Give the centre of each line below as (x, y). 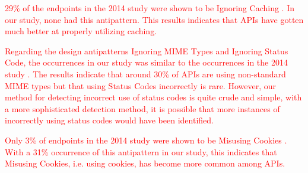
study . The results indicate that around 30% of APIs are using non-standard (145, 74)
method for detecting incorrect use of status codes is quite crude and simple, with (153, 97)
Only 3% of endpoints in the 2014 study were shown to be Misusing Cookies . (146, 140)
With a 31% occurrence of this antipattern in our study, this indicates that (141, 151)
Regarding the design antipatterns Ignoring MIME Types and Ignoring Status (147, 50)
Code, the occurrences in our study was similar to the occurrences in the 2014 (146, 62)
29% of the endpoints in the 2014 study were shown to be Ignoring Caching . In (150, 8)
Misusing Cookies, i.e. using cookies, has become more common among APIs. (145, 163)
